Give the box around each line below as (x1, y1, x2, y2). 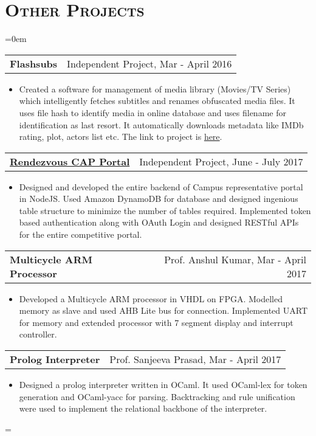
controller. (19, 328, 57, 341)
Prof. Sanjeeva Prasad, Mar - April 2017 (109, 352, 281, 367)
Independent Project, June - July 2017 (139, 154, 303, 168)
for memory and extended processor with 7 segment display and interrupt (19, 316, 294, 328)
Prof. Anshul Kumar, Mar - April (164, 252, 306, 266)
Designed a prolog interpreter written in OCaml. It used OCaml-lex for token (19, 378, 307, 391)
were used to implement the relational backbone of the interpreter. (19, 402, 267, 415)
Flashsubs (10, 56, 58, 71)
